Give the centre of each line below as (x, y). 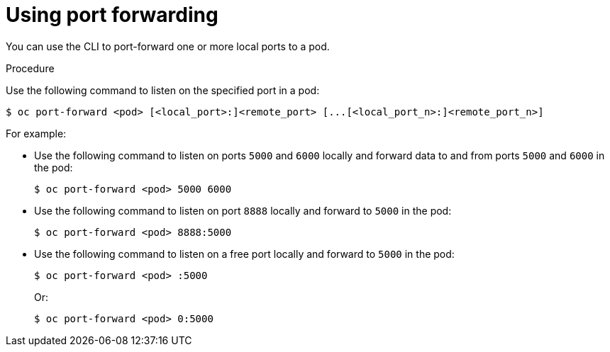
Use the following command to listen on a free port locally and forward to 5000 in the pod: (244, 254)
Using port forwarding (112, 15)
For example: (36, 133)
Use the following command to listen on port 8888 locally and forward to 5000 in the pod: (243, 210)
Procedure (30, 68)
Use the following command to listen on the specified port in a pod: (163, 90)
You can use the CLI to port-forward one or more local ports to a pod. (168, 46)
